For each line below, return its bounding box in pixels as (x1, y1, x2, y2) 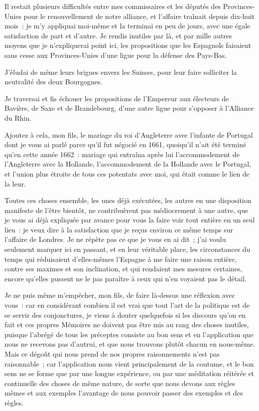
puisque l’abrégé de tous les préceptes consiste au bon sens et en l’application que (4, 329, 254, 339)
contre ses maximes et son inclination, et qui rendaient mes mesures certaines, (4, 263, 243, 274)
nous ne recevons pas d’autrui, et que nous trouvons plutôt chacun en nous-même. (4, 339, 256, 349)
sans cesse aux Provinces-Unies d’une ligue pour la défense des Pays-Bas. (4, 49, 227, 60)
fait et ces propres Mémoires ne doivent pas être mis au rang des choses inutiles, (4, 319, 249, 330)
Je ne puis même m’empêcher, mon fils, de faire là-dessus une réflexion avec (4, 290, 236, 300)
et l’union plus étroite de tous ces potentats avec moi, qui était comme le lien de (4, 168, 250, 179)
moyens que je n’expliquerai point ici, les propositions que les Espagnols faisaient (4, 40, 252, 50)
